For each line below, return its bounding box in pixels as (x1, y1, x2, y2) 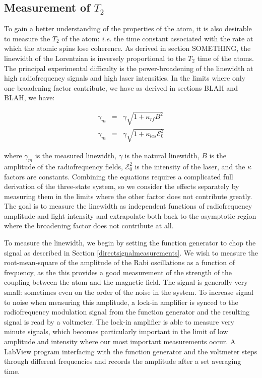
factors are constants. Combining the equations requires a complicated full (4, 171, 233, 181)
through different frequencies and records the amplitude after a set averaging (4, 356, 241, 366)
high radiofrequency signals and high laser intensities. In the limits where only (4, 73, 245, 83)
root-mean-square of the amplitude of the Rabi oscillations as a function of (4, 257, 235, 268)
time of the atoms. (197, 52, 254, 63)
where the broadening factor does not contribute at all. (4, 220, 174, 231)
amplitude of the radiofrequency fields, (4, 161, 123, 171)
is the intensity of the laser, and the (135, 161, 245, 171)
